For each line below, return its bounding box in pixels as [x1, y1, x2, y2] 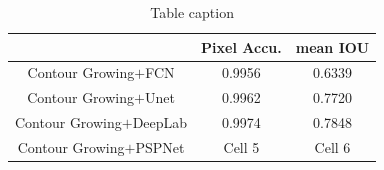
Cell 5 [223, 136, 260, 157]
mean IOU [295, 36, 370, 57]
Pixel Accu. [201, 36, 282, 57]
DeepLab [132, 112, 188, 133]
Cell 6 [314, 136, 351, 157]
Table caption [150, 2, 234, 22]
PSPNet [135, 136, 185, 157]
